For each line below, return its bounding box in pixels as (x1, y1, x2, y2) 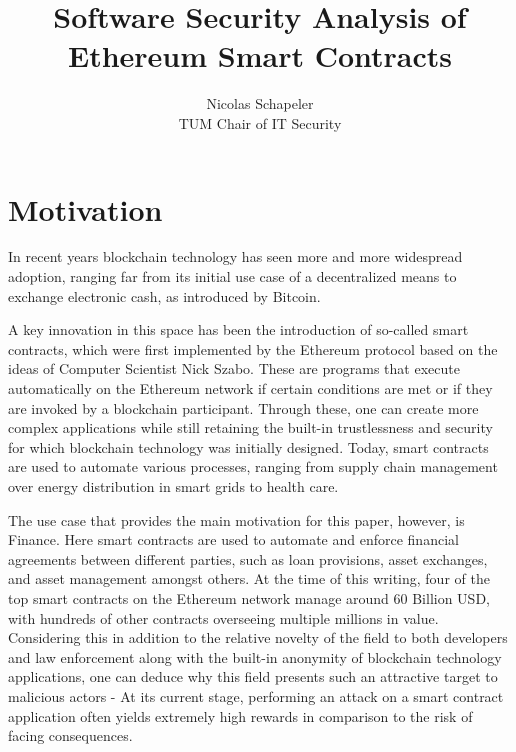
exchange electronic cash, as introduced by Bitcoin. (8, 285, 321, 306)
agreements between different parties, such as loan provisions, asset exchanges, (8, 548, 488, 569)
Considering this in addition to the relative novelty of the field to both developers (8, 627, 508, 648)
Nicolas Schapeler (206, 93, 314, 114)
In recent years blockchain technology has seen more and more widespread (8, 246, 463, 267)
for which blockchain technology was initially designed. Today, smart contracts (8, 436, 489, 457)
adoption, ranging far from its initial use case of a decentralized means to (8, 266, 457, 287)
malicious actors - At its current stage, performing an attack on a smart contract (8, 685, 504, 706)
